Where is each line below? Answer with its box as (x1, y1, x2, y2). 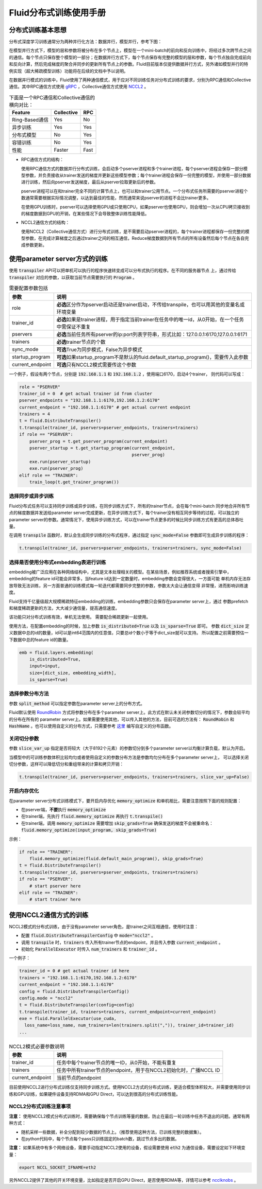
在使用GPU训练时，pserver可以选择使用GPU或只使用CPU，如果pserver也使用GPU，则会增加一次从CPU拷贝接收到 (21, 204, 250, 210)
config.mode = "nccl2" (19, 995, 73, 1001)
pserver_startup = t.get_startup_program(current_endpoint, (29, 445, 176, 451)
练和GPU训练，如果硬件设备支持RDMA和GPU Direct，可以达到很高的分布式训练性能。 (9, 1091, 180, 1097)
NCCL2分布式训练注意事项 (9, 1103, 71, 1110)
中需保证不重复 (56, 323, 91, 330)
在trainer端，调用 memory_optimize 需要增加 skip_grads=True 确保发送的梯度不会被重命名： (21, 820, 213, 826)
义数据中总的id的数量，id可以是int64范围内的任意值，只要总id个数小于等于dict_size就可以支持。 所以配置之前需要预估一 (9, 630, 249, 636)
